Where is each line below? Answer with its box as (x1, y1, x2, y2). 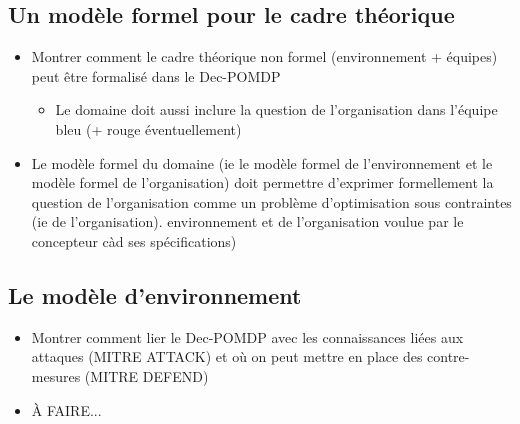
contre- (427, 346, 470, 367)
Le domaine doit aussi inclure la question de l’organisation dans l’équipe (55, 99, 498, 120)
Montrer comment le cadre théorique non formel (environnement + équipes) (31, 46, 498, 67)
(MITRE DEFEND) (84, 365, 209, 386)
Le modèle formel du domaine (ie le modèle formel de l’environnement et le (31, 152, 493, 173)
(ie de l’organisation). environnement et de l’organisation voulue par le (31, 211, 464, 232)
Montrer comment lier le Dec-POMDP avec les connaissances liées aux (31, 326, 464, 347)
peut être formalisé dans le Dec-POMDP (31, 65, 281, 86)
